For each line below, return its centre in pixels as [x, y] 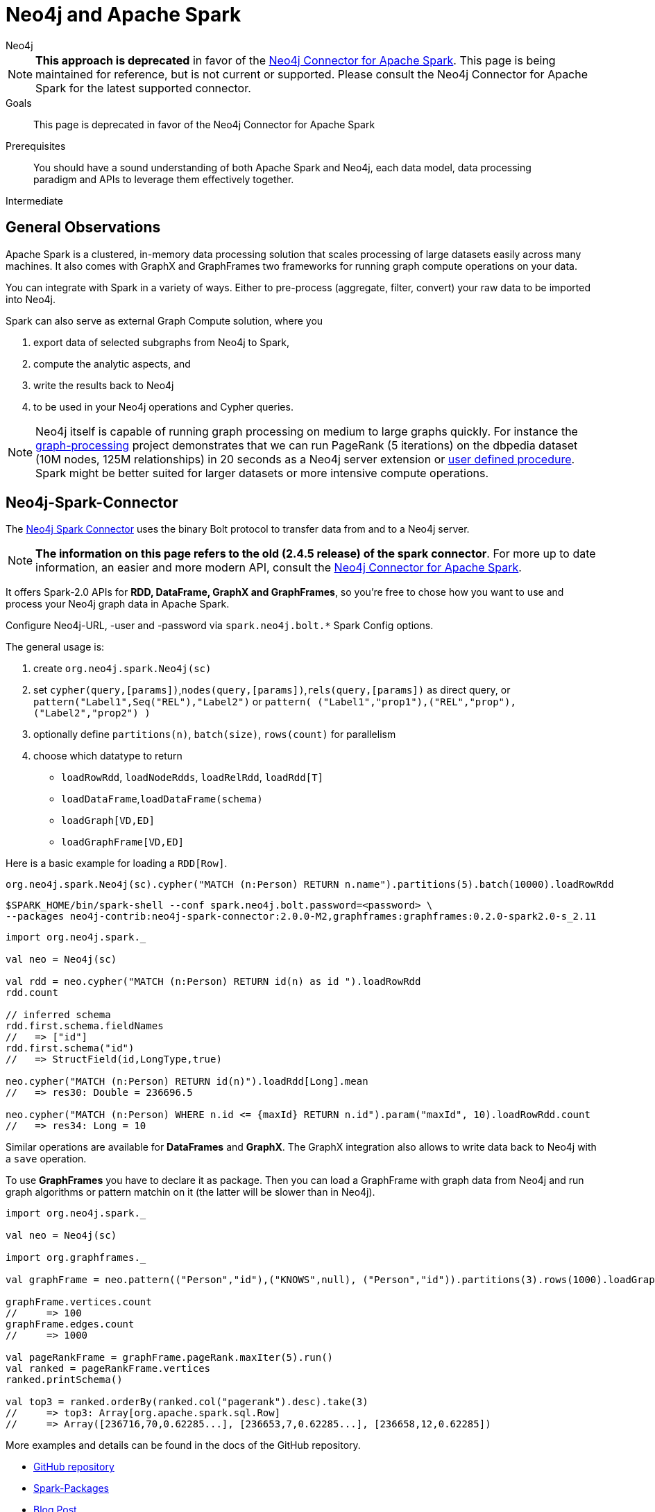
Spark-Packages [71, 1488]
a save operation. [46, 1159]
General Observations [83, 227]
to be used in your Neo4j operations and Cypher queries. [163, 406]
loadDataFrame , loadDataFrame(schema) [162, 799]
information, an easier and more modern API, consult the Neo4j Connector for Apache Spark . [279, 568]
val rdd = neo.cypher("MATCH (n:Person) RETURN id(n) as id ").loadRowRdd [213, 982]
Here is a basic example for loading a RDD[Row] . [117, 864]
